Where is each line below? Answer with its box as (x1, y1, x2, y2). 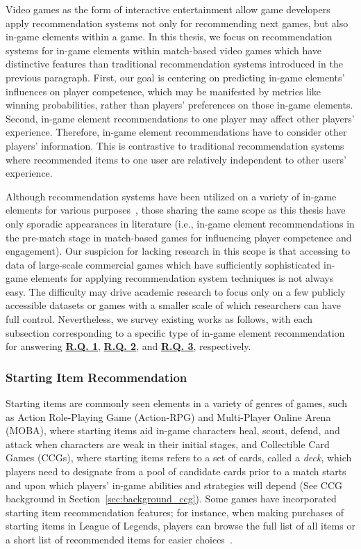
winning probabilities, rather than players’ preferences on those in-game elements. (6, 97, 353, 112)
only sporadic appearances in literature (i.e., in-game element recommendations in (6, 216, 355, 230)
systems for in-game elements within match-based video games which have (6, 42, 322, 57)
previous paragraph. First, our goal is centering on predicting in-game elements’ (6, 70, 345, 84)
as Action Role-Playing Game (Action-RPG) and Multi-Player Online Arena (6, 409, 331, 424)
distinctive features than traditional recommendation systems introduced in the (6, 56, 343, 71)
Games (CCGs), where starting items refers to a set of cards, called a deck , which (6, 450, 352, 465)
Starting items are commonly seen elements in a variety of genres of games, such (6, 396, 348, 411)
